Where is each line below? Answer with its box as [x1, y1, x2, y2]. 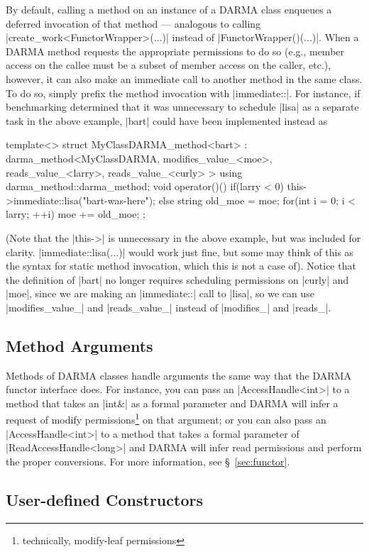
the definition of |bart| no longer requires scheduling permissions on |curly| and [6, 272, 349, 287]
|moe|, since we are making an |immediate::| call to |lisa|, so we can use [6, 286, 315, 301]
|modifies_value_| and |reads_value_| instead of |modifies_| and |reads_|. [6, 299, 331, 314]
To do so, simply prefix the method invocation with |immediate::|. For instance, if [6, 85, 360, 100]
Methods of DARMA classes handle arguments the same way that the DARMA [6, 368, 351, 382]
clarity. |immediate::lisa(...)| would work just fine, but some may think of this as [6, 244, 354, 259]
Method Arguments [6, 334, 153, 356]
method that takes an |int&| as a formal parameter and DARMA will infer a [6, 395, 338, 410]
